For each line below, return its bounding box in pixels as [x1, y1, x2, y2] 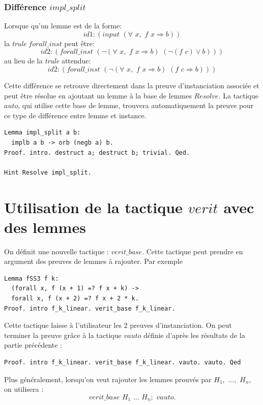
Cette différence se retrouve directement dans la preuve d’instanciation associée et [4, 80, 259, 90]
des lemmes [4, 216, 86, 237]
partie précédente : [4, 340, 63, 350]
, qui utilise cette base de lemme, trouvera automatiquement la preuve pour [18, 100, 254, 111]
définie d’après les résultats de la [143, 329, 245, 340]
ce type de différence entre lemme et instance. [4, 110, 147, 120]
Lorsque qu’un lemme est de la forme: [4, 20, 122, 31]
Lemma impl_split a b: [4, 129, 81, 137]
